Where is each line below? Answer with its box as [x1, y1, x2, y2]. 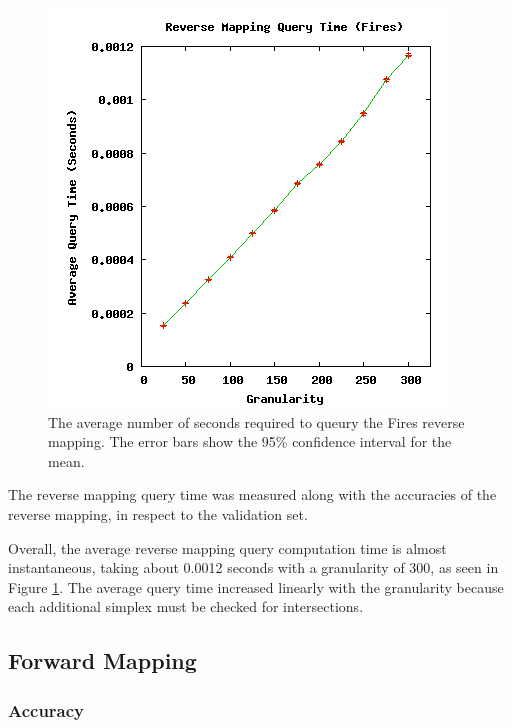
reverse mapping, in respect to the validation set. [8, 503, 308, 524]
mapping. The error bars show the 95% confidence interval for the [48, 431, 452, 452]
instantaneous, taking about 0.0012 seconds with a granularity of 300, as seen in [8, 557, 499, 578]
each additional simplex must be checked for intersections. [8, 596, 364, 617]
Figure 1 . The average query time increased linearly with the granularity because [8, 576, 504, 597]
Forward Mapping [8, 645, 197, 676]
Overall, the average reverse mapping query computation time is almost [8, 537, 447, 558]
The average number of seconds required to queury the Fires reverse [48, 411, 465, 432]
